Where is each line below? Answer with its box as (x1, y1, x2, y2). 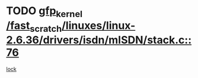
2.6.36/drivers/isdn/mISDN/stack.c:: (6, 34, 192, 47)
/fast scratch (6, 19, 62, 34)
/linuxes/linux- (61, 19, 136, 32)
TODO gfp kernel (6, 4, 83, 19)
